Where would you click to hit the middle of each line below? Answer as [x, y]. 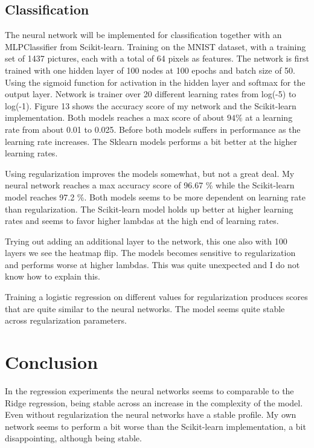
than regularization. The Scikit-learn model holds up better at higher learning [149, 209]
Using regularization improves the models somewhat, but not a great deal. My [150, 173]
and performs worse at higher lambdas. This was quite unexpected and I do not [152, 264]
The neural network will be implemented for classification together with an [143, 35]
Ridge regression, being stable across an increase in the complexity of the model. [154, 402]
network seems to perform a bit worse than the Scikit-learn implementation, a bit [155, 426]
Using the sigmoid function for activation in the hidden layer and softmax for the [155, 82]
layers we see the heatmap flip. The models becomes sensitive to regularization [150, 253]
